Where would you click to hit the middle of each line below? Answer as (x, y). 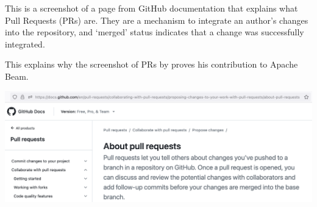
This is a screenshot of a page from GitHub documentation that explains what (151, 8)
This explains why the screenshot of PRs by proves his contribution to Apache (151, 64)
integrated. (25, 44)
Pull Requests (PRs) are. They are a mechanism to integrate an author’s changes (157, 20)
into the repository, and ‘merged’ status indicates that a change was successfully (155, 32)
